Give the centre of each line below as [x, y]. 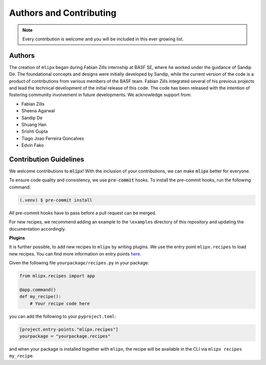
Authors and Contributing [63, 13]
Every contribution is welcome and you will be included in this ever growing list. [103, 39]
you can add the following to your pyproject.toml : [63, 316]
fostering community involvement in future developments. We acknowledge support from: [100, 95]
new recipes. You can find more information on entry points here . [75, 254]
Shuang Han [34, 124]
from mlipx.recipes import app [57, 276]
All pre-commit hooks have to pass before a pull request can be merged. [83, 213]
